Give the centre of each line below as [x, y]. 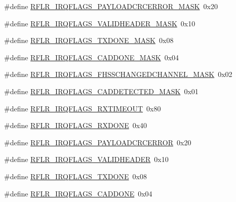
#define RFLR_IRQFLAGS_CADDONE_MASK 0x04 [92, 57]
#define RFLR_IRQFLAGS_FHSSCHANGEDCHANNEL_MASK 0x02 [118, 74]
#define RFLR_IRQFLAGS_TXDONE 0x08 [75, 176]
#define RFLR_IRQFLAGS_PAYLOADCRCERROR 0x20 [98, 142]
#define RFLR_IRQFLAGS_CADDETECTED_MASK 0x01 [101, 91]
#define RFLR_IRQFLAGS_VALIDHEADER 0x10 [86, 159]
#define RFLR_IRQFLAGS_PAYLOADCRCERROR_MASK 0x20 [111, 6]
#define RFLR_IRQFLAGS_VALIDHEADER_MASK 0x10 [100, 23]
